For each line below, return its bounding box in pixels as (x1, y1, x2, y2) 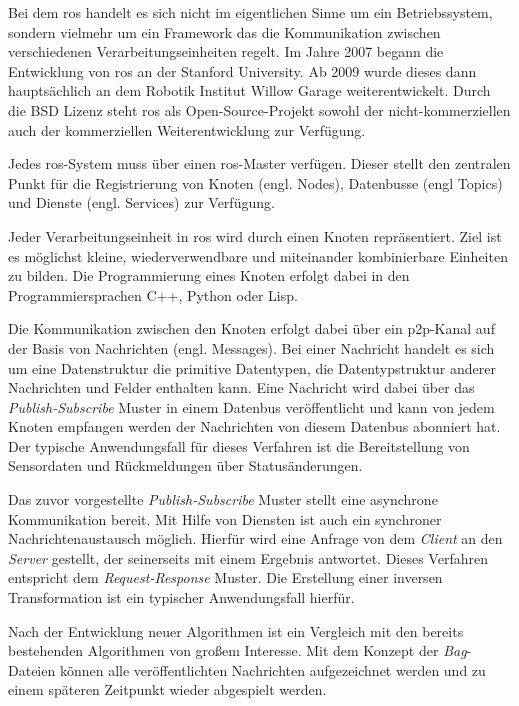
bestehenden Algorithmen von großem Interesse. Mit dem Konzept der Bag (8, 640, 467, 661)
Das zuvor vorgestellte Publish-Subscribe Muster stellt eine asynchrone (8, 489, 438, 510)
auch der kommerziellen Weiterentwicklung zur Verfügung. (8, 119, 366, 140)
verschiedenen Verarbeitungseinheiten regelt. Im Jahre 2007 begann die (8, 41, 444, 62)
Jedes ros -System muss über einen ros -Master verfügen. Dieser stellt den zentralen (8, 153, 511, 174)
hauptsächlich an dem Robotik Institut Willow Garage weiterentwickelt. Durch (8, 80, 491, 101)
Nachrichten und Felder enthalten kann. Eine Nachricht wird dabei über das (8, 377, 475, 398)
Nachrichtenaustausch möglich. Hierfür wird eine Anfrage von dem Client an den (8, 528, 503, 549)
